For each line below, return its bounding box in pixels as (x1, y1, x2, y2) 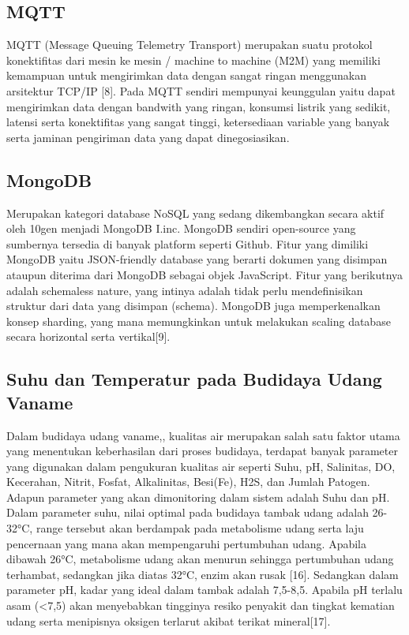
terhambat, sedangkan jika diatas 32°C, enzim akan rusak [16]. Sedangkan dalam (6, 566, 399, 582)
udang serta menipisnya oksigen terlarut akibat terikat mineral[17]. (6, 612, 331, 629)
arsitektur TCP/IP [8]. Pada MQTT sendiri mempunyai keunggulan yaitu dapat (6, 82, 396, 99)
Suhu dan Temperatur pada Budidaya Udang (6, 367, 382, 391)
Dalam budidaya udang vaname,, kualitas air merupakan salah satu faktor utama (6, 427, 400, 443)
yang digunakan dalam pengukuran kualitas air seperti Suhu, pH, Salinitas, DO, (6, 458, 396, 474)
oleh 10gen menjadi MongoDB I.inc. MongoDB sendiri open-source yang (6, 220, 356, 237)
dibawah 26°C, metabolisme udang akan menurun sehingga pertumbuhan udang (6, 551, 394, 567)
